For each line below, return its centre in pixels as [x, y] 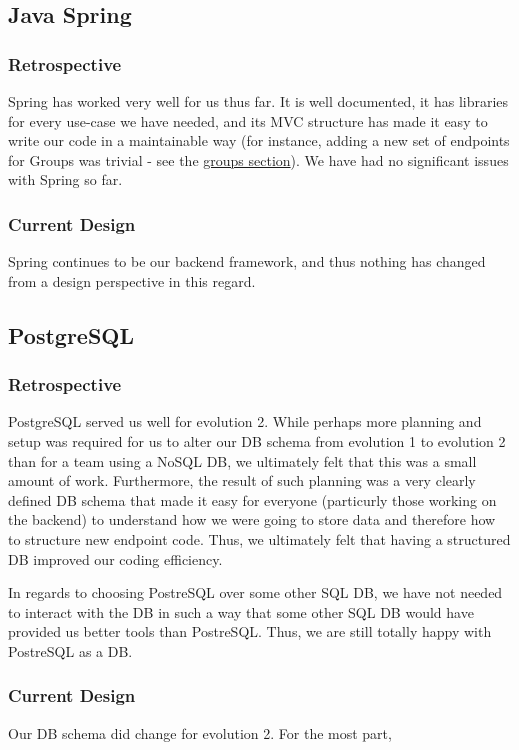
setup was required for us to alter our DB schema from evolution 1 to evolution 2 [257, 440]
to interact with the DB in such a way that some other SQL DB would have [241, 611]
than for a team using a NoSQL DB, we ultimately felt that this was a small [242, 460]
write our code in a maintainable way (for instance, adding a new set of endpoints [259, 140]
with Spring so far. [65, 179]
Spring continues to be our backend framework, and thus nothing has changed [247, 261]
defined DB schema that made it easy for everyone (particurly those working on [252, 499]
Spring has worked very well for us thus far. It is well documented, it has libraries [258, 101]
